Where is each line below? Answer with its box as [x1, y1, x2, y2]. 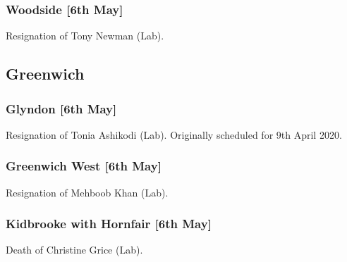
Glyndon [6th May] [6, 99, 117, 117]
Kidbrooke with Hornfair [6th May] [6, 215, 212, 232]
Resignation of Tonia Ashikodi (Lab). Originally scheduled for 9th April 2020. [6, 127, 342, 142]
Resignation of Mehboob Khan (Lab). [6, 185, 169, 199]
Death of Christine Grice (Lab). [6, 242, 143, 257]
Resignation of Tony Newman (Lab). [6, 28, 164, 43]
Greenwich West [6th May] [6, 157, 162, 175]
